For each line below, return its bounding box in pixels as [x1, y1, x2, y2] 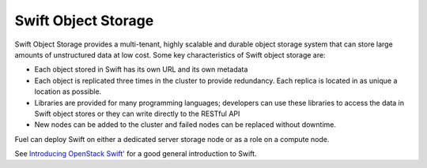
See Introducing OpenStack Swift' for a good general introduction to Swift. [14, 149, 257, 159]
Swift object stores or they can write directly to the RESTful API [34, 109, 240, 118]
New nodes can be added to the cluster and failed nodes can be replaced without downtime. [34, 120, 336, 129]
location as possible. [34, 87, 102, 96]
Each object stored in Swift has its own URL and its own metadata [34, 65, 248, 74]
